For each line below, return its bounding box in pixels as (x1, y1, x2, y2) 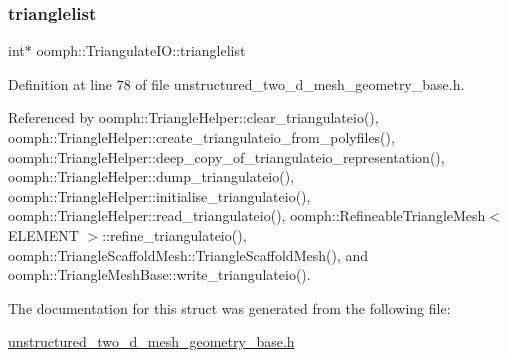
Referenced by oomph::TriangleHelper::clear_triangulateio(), (8, 107, 379, 128)
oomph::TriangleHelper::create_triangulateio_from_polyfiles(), (8, 127, 395, 147)
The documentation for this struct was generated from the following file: (8, 297, 451, 318)
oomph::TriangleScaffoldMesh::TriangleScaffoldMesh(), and (8, 244, 369, 265)
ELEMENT (8, 224, 79, 245)
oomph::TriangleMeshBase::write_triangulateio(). (8, 264, 311, 285)
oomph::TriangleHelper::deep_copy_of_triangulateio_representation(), (8, 146, 445, 167)
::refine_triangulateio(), (102, 224, 247, 245)
